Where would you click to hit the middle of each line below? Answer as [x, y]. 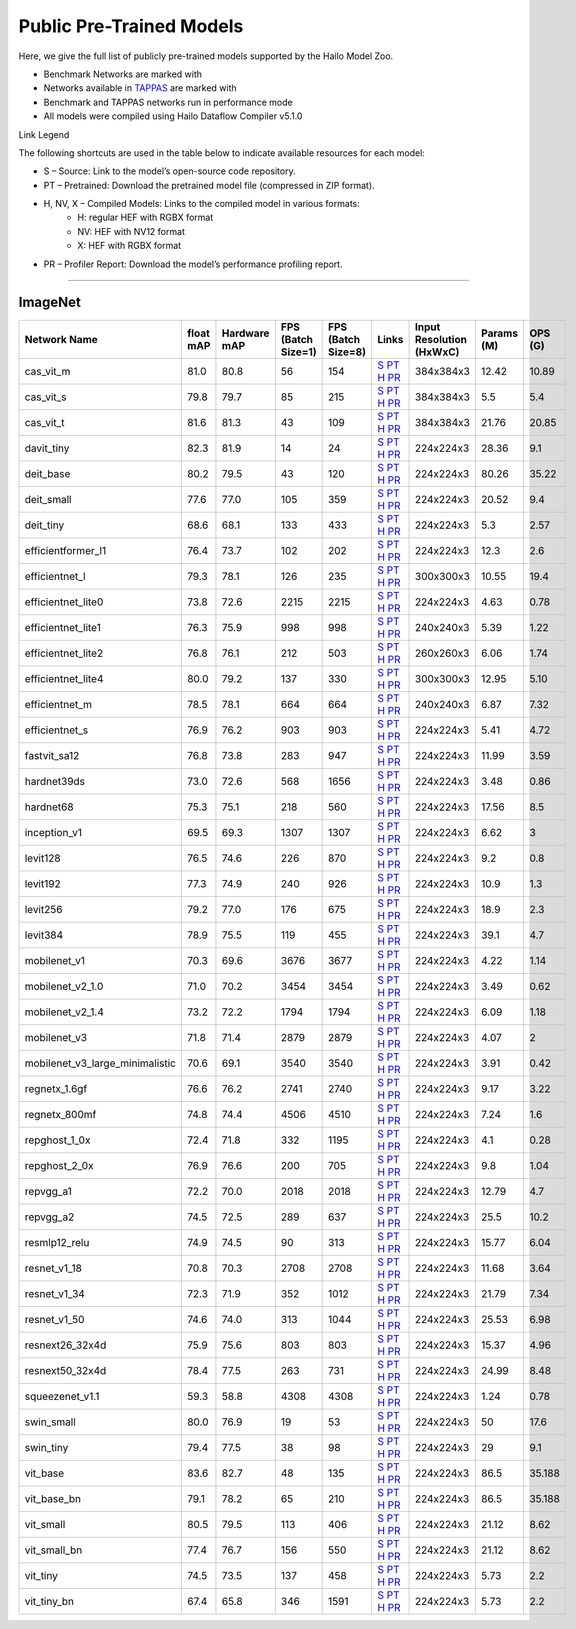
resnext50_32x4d [65, 1370]
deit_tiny [44, 525]
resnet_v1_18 [53, 1268]
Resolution [441, 339]
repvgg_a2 [49, 1217]
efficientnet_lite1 [63, 627]
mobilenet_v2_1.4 [64, 1012]
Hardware [245, 333]
